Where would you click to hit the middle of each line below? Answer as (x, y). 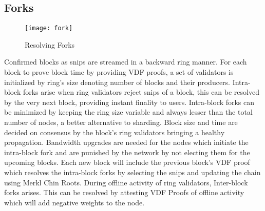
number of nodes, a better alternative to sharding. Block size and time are (121, 122)
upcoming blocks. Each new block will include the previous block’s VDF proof (127, 162)
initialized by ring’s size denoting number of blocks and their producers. (117, 82)
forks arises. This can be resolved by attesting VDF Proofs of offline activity (124, 192)
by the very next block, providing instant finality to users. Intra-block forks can (129, 102)
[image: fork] (49, 28)
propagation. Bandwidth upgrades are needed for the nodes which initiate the (126, 142)
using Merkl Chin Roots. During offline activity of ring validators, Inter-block (126, 182)
